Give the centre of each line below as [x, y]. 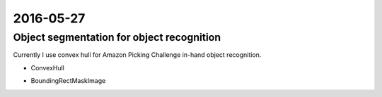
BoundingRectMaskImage [68, 81]
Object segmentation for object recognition [117, 37]
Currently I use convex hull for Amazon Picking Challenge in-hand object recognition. [137, 55]
